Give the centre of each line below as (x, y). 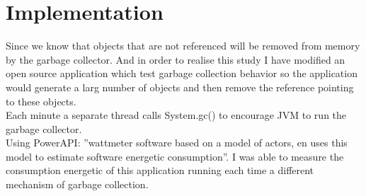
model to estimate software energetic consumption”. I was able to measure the (175, 156)
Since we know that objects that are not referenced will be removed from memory (183, 46)
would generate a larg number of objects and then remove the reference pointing (180, 87)
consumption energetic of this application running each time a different (160, 170)
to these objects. (41, 101)
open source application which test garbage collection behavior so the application (182, 73)
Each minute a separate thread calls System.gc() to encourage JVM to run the (176, 115)
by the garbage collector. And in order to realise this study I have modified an (176, 59)
